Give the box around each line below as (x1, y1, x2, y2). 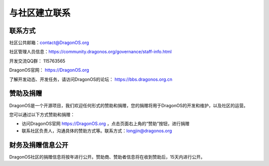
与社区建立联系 (9, 7, 71, 18)
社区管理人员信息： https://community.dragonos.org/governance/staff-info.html (9, 49, 172, 55)
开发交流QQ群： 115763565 (9, 58, 66, 64)
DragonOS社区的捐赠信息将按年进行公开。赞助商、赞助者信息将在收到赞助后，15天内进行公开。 (9, 154, 205, 160)
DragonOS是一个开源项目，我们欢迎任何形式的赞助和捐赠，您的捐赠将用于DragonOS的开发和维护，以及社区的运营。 (9, 102, 249, 108)
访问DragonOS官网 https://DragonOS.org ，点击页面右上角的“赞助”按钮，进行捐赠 (21, 121, 190, 127)
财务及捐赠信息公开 (9, 141, 68, 149)
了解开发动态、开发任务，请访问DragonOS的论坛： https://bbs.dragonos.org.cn (9, 76, 173, 82)
